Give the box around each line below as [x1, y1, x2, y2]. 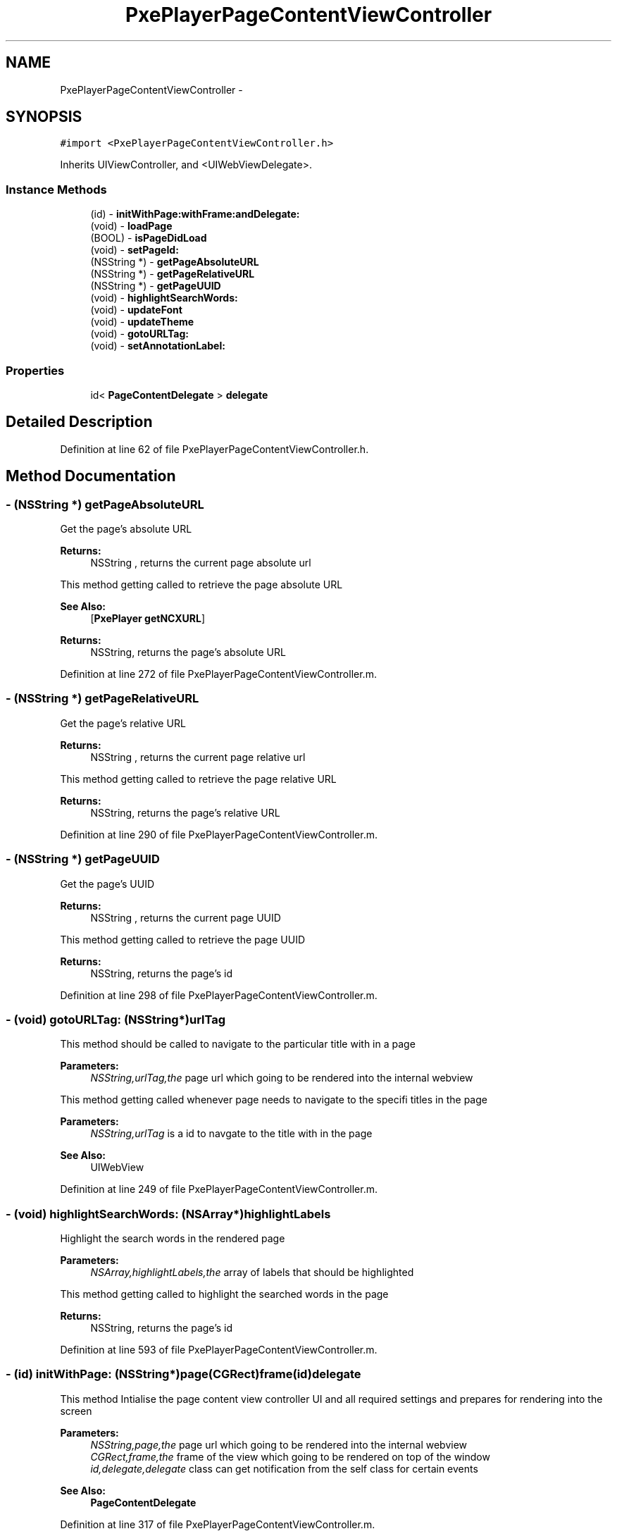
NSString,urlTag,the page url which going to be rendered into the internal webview [90, 1072, 473, 1084]
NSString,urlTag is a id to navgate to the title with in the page [90, 1127, 373, 1140]
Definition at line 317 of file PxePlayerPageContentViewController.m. [60, 1518, 375, 1530]
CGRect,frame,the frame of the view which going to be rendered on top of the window [90, 1450, 490, 1463]
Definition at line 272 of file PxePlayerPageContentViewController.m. [60, 668, 377, 680]
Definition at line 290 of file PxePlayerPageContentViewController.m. [60, 828, 378, 841]
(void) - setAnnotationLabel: [90, 340, 225, 352]
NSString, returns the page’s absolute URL [90, 646, 286, 658]
